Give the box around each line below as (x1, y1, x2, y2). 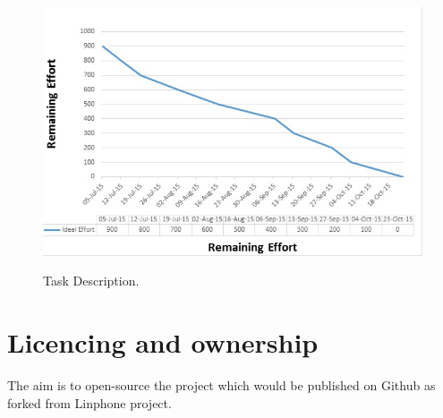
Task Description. (43, 271, 140, 290)
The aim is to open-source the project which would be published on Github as (7, 376, 436, 394)
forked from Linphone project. (7, 393, 172, 412)
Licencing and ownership (7, 324, 319, 361)
